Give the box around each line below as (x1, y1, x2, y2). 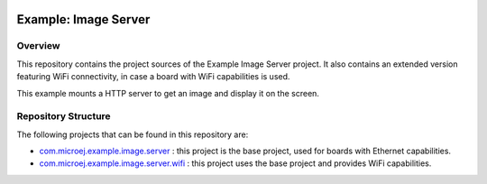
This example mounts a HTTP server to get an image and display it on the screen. (16, 87, 320, 98)
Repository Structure (16, 110, 112, 123)
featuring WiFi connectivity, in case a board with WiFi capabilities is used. (16, 71, 290, 82)
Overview (16, 40, 60, 52)
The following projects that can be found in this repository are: (16, 129, 249, 140)
